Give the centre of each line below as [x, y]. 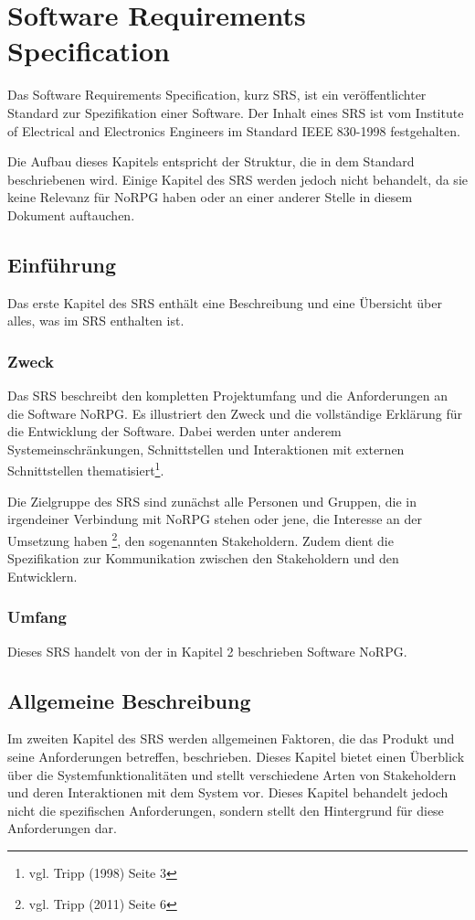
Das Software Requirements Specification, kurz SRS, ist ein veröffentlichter [217, 95]
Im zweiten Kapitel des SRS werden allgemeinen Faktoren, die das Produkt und [231, 738]
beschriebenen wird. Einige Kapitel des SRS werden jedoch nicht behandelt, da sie [237, 179]
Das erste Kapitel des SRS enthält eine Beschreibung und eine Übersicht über [225, 302]
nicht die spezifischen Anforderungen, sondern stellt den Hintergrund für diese [226, 810]
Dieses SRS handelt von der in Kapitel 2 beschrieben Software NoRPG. [207, 651]
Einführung [62, 264]
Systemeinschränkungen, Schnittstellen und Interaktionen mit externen [206, 449]
